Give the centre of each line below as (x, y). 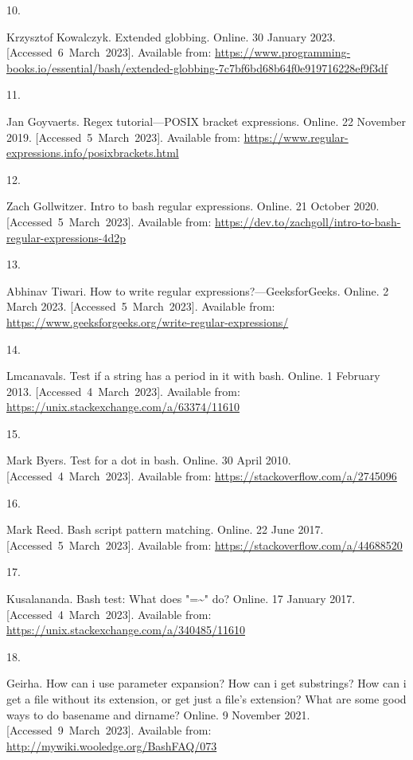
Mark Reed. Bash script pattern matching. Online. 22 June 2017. (165, 529)
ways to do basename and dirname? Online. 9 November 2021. (158, 714)
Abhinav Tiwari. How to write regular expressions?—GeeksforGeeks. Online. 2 (198, 290)
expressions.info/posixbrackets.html (93, 153)
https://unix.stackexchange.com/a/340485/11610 (126, 630)
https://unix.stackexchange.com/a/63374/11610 (123, 407)
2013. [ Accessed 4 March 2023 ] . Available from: (123, 391)
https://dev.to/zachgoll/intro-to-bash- (308, 221)
